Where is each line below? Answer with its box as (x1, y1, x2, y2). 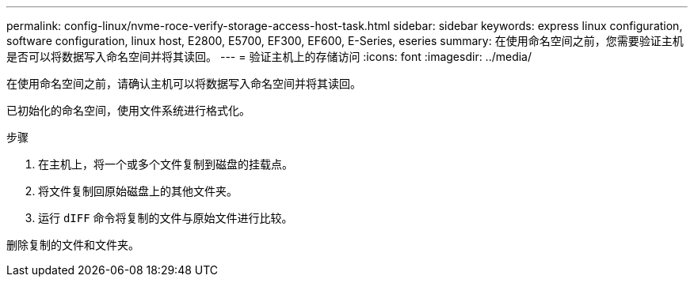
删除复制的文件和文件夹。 (6, 238, 139, 251)
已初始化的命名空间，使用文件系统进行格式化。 (6, 104, 250, 117)
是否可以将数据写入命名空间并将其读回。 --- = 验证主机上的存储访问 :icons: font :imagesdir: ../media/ (6, 50, 532, 63)
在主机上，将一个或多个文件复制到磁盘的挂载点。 (38, 157, 293, 171)
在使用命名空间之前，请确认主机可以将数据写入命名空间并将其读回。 (6, 77, 361, 90)
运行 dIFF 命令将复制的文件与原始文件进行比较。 (38, 211, 293, 225)
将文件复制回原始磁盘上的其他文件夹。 (38, 184, 238, 198)
